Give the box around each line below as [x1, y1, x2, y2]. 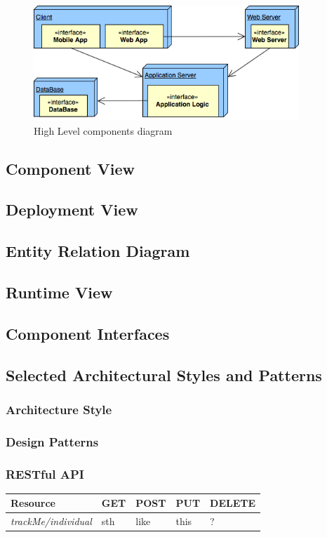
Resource [11, 496, 55, 510]
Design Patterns [6, 432, 99, 450]
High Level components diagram [34, 123, 173, 138]
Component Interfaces [6, 322, 170, 344]
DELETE [210, 496, 256, 510]
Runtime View [6, 281, 113, 303]
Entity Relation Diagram [6, 240, 190, 262]
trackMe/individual [11, 514, 92, 529]
